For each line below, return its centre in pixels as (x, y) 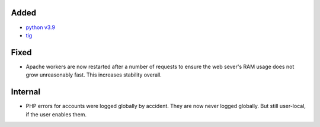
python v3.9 (41, 27)
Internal (26, 92)
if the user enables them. (56, 114)
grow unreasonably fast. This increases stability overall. (94, 75)
